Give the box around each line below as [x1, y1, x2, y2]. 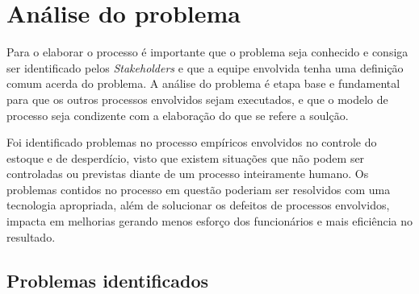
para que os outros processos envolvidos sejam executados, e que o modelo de [6, 90, 388, 107]
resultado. [6, 228, 56, 245]
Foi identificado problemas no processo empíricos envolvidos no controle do [6, 134, 377, 151]
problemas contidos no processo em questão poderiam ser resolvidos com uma [6, 180, 391, 197]
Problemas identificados [6, 267, 209, 292]
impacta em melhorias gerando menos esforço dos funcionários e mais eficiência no [6, 213, 413, 230]
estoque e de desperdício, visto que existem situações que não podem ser [6, 149, 365, 166]
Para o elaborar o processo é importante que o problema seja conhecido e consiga [6, 43, 409, 60]
